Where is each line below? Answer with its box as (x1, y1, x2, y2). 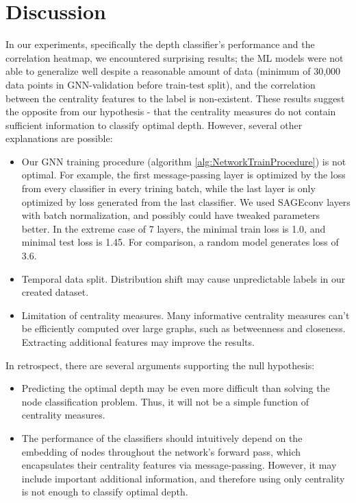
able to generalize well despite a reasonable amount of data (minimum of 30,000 (5, 64, 341, 78)
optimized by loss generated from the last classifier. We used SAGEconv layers (21, 194, 351, 209)
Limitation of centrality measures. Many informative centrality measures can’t (21, 307, 350, 322)
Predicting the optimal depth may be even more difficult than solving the (21, 381, 330, 395)
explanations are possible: (5, 131, 113, 145)
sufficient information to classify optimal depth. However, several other (5, 117, 303, 132)
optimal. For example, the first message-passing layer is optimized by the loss (21, 167, 346, 182)
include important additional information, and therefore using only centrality (21, 471, 345, 485)
